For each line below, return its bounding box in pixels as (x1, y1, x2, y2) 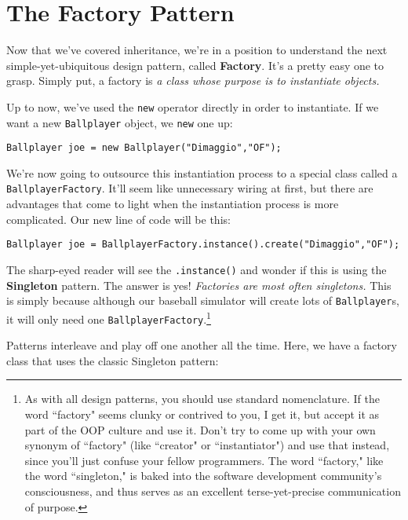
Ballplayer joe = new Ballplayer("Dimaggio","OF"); (6, 142, 282, 154)
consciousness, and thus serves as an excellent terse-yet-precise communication (24, 482, 401, 499)
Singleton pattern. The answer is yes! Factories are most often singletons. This (6, 276, 392, 293)
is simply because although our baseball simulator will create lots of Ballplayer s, (6, 292, 399, 309)
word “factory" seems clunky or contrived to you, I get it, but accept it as (24, 405, 380, 422)
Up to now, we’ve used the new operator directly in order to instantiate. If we (6, 98, 379, 115)
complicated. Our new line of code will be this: (6, 211, 231, 227)
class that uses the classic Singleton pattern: (6, 352, 219, 368)
